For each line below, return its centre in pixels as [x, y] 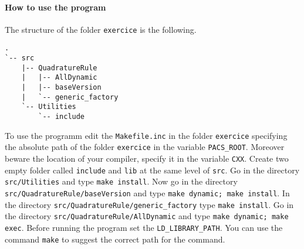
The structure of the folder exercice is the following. [101, 29]
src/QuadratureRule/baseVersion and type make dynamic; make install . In [147, 192]
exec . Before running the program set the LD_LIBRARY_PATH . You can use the [144, 227]
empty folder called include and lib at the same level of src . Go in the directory [152, 170]
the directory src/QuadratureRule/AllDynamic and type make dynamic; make [147, 216]
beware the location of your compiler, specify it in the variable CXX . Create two [147, 158]
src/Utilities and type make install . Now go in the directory [121, 181]
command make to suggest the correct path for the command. [115, 239]
